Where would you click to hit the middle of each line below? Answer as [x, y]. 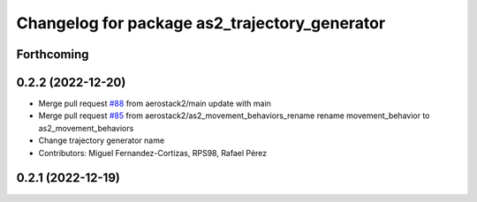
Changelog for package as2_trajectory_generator [201, 23]
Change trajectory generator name [102, 140]
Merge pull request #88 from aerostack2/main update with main [155, 104]
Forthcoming [53, 54]
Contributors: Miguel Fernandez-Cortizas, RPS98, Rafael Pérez [153, 153]
